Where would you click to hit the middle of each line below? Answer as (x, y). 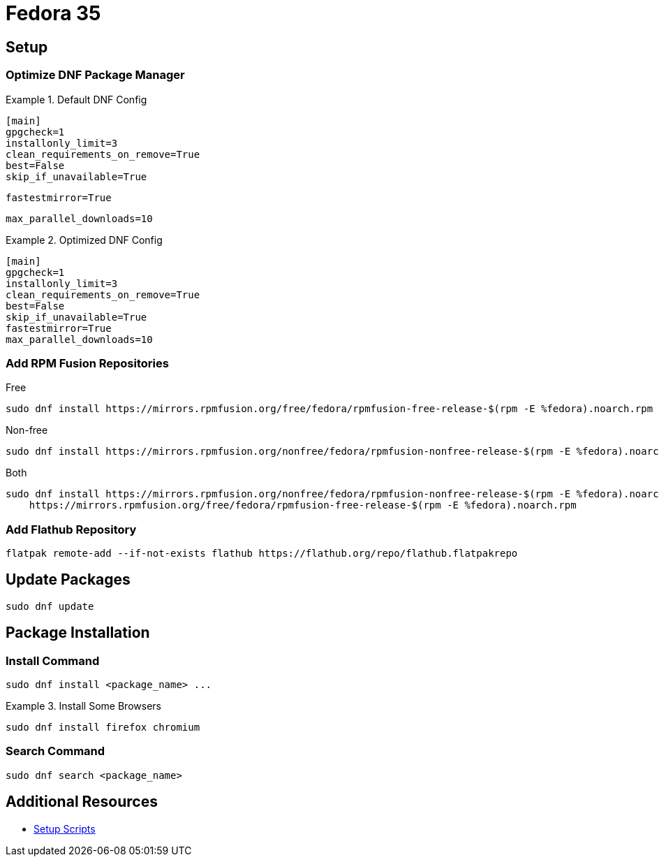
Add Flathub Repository (71, 529)
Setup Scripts (65, 828)
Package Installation (78, 633)
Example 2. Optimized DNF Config (84, 240)
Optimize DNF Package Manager (95, 75)
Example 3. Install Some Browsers (83, 706)
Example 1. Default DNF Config (76, 99)
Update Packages (68, 580)
